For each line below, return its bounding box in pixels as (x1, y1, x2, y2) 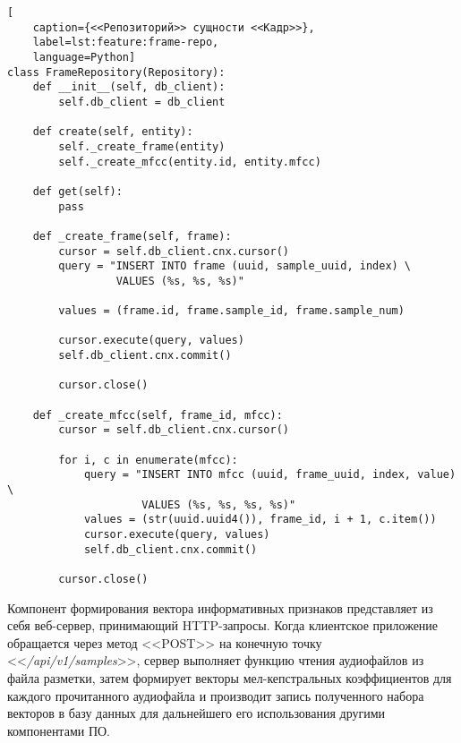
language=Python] (32, 50, 136, 64)
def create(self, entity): (32, 125, 193, 139)
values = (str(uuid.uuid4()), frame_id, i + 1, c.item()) (83, 513, 437, 526)
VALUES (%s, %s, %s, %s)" (141, 498, 296, 511)
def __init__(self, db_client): (32, 81, 226, 94)
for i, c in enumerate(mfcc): (58, 453, 238, 466)
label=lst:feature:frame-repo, (32, 36, 219, 49)
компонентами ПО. (7, 721, 111, 739)
